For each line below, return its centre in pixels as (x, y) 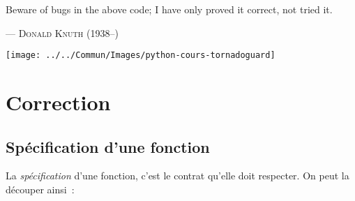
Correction (58, 102)
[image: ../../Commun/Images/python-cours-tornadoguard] (141, 55)
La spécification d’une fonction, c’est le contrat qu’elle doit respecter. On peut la (177, 176)
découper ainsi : (40, 189)
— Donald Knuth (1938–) (62, 32)
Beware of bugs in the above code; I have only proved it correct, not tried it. (169, 9)
